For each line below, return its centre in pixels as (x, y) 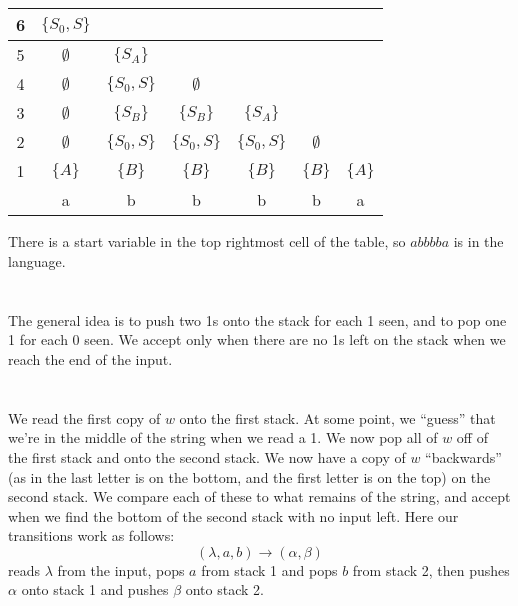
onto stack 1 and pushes (95, 589)
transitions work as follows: (91, 535)
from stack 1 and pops (269, 569)
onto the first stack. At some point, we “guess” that (337, 417)
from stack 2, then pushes (431, 569)
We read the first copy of (84, 417)
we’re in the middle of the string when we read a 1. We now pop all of (223, 437)
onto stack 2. (224, 589)
